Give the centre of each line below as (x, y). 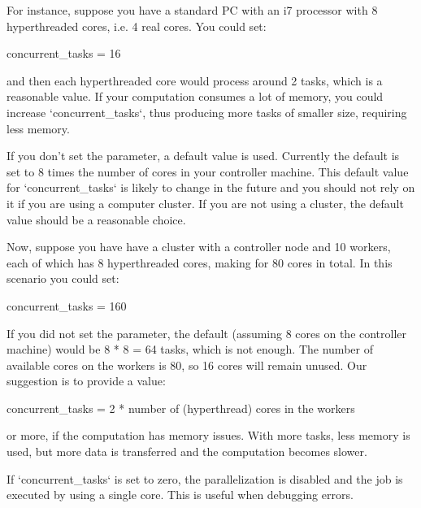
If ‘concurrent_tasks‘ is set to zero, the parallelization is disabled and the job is (205, 478)
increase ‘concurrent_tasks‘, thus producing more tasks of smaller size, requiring (207, 112)
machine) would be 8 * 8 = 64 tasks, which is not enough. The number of (190, 349)
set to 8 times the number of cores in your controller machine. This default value (208, 171)
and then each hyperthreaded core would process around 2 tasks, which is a (195, 80)
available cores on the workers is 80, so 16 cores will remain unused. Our (187, 365)
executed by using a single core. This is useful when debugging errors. (180, 495)
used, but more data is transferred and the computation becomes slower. (187, 452)
